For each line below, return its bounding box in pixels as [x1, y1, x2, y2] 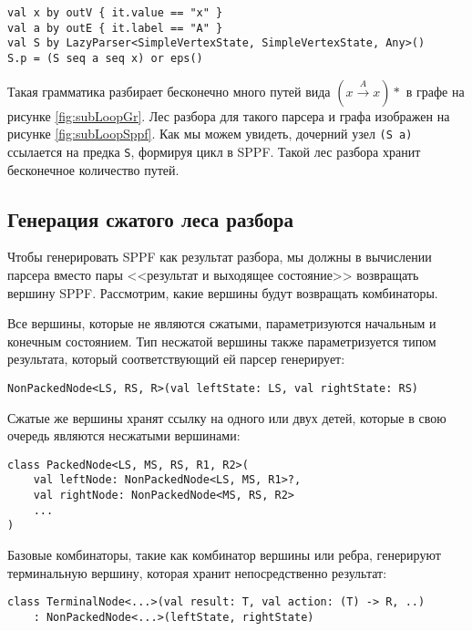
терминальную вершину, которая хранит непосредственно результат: [7, 563, 387, 582]
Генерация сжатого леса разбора [7, 204, 293, 233]
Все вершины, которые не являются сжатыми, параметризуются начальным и [7, 314, 436, 333]
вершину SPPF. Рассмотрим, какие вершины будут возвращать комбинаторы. [7, 283, 438, 302]
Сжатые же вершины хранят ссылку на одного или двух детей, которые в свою [7, 408, 446, 427]
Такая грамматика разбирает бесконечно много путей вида [7, 81, 331, 100]
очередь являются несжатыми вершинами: [7, 426, 241, 445]
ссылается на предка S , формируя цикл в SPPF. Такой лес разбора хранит [7, 141, 421, 160]
